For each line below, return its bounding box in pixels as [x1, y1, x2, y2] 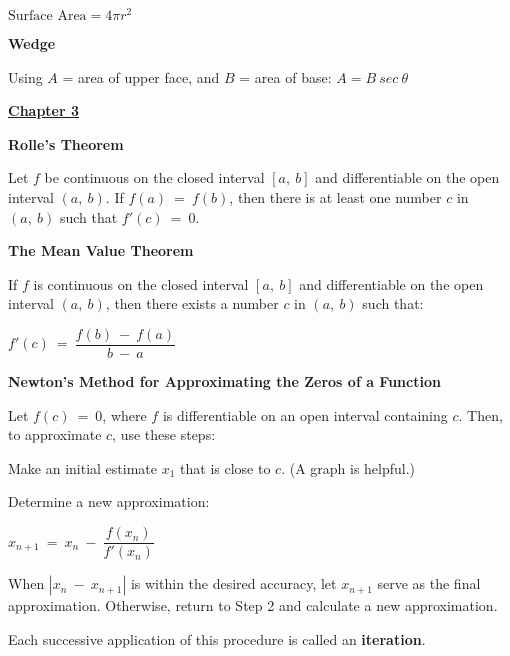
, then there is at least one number [229, 187, 442, 208]
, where [102, 404, 147, 425]
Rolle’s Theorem [8, 133, 124, 154]
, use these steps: [112, 424, 216, 445]
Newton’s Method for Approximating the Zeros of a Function [8, 371, 441, 392]
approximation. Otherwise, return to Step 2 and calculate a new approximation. [8, 595, 498, 616]
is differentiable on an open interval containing [162, 404, 448, 425]
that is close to [180, 457, 271, 478]
